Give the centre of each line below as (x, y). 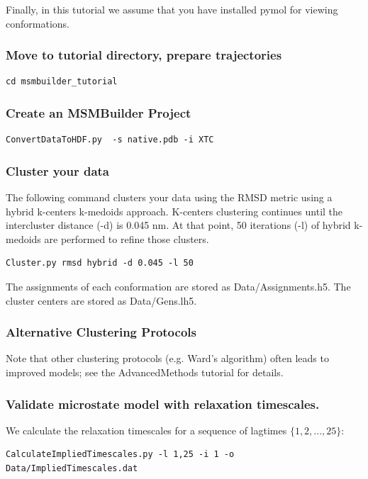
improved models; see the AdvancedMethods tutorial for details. (145, 372)
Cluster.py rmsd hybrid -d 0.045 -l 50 (100, 263)
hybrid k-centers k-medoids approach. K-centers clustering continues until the (174, 211)
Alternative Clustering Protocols (101, 332)
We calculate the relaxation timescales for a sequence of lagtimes (146, 430)
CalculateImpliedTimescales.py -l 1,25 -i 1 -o (120, 455)
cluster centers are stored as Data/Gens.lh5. (101, 300)
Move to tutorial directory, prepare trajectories (144, 55)
